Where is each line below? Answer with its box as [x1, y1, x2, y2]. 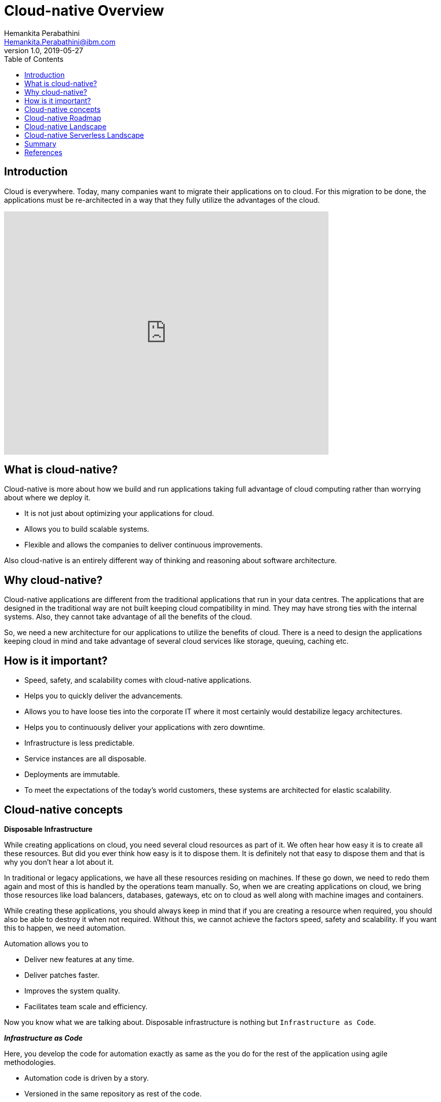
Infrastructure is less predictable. [24, 739, 135, 748]
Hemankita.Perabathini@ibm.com [4, 37, 116, 46]
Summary [24, 139, 57, 148]
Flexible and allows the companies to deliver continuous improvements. [24, 540, 263, 549]
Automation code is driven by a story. [24, 1073, 149, 1082]
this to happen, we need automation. [4, 923, 126, 932]
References [24, 148, 62, 157]
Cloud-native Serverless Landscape [24, 130, 144, 139]
